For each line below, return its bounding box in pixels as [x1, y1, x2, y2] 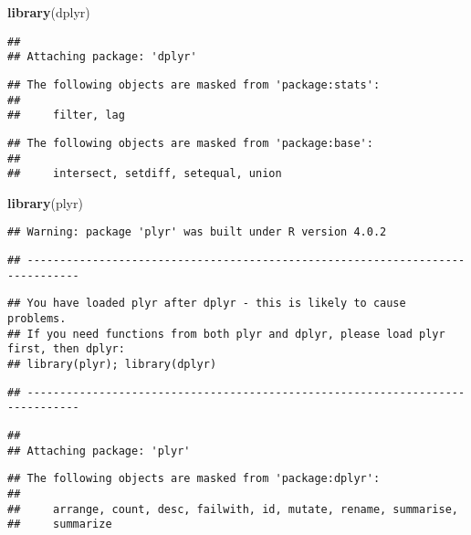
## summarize [7, 518, 112, 531]
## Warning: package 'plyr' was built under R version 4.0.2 [7, 226, 387, 239]
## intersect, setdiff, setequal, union [7, 167, 282, 181]
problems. [7, 312, 67, 326]
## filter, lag [7, 109, 125, 122]
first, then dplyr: [7, 342, 125, 356]
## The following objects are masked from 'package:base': [7, 136, 373, 150]
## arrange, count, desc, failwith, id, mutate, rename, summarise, [7, 502, 458, 516]
